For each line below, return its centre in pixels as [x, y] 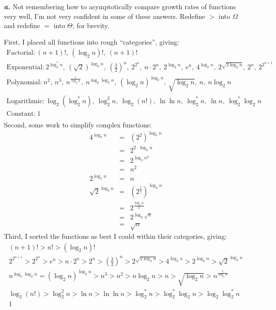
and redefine [22, 25]
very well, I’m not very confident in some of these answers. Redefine [105, 16]
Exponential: [25, 68]
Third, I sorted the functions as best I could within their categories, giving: [115, 236]
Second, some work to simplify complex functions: [78, 124]
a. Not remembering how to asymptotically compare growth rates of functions [120, 6]
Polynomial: [24, 83]
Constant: [21, 114]
